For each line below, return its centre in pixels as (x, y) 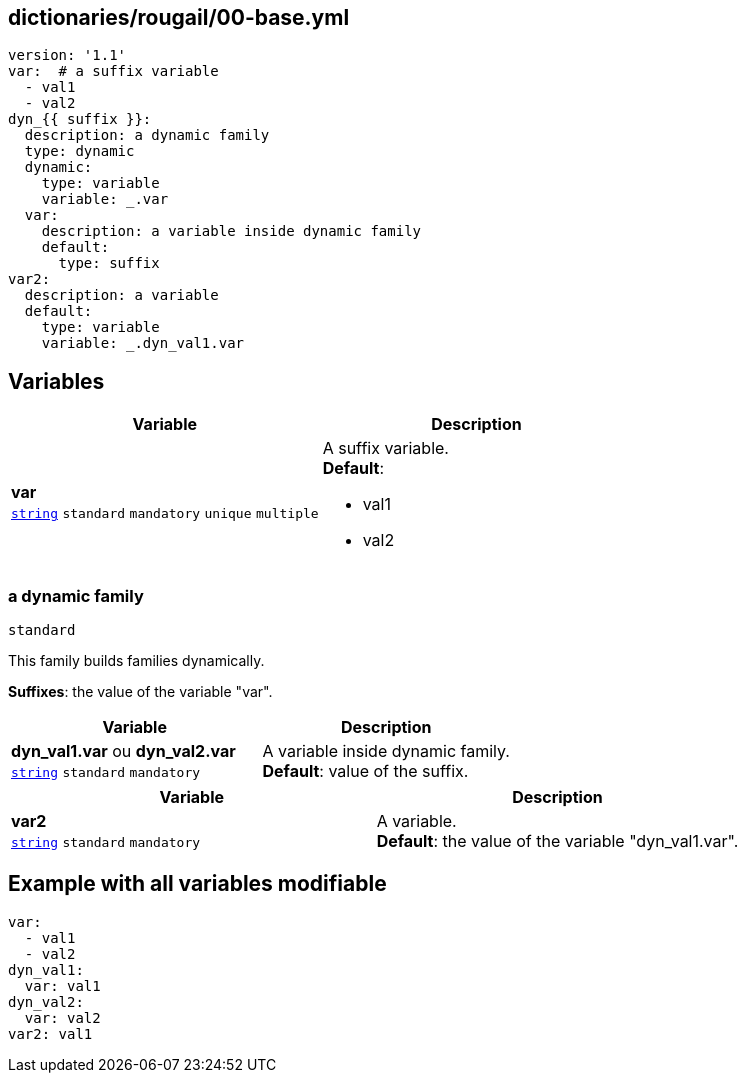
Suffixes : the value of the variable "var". (140, 692)
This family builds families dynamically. (136, 661)
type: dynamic (79, 151)
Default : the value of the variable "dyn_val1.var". (557, 841)
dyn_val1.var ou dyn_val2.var (123, 751)
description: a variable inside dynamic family (231, 231)
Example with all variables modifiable (197, 884)
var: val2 (62, 1017)
